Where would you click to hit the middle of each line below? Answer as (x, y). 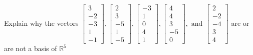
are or (240, 23)
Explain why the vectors (41, 23)
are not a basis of (31, 48)
